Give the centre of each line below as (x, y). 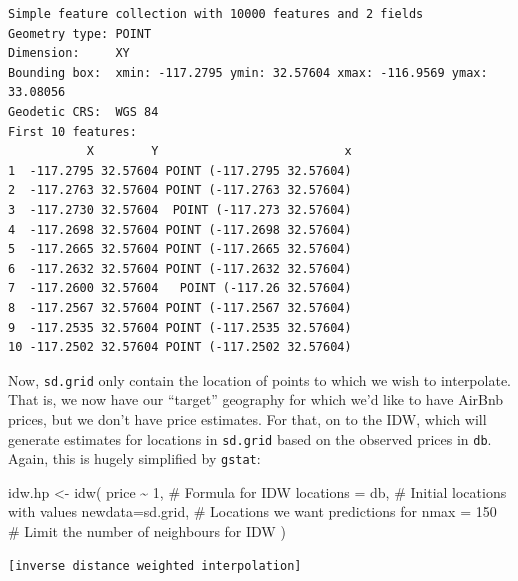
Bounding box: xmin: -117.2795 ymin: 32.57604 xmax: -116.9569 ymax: (248, 72)
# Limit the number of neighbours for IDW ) (147, 531)
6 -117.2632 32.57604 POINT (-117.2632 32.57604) (180, 268)
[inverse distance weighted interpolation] (155, 565)
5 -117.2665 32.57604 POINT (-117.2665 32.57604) (180, 249)
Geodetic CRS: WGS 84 (83, 111)
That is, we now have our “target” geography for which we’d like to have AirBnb (256, 399)
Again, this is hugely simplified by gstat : (134, 458)
